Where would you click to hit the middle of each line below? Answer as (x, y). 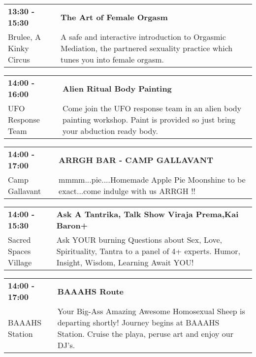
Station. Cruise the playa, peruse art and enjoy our (145, 334)
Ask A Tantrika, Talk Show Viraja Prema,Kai (147, 214)
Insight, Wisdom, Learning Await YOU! (125, 262)
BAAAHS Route (90, 291)
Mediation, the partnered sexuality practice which (147, 48)
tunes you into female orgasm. (112, 59)
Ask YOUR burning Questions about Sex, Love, (139, 240)
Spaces (19, 251)
